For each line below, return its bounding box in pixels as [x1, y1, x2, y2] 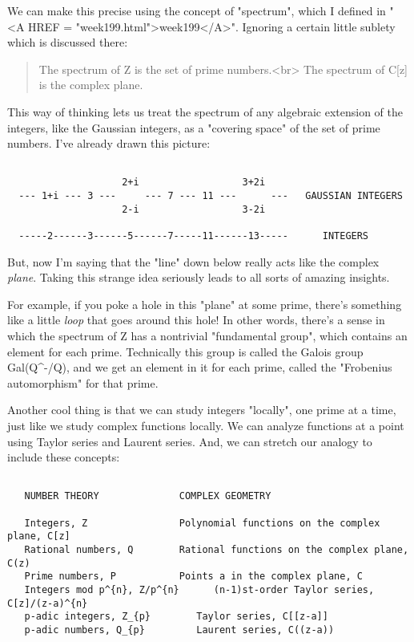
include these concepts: [7, 449, 120, 465]
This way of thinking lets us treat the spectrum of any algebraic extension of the [7, 103, 403, 120]
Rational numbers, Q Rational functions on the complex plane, [24, 544, 409, 556]
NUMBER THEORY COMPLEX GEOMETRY [24, 490, 271, 502]
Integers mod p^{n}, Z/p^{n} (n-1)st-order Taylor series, [24, 584, 375, 596]
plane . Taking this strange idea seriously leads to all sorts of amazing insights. [7, 269, 390, 286]
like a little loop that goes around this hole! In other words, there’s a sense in [7, 311, 385, 328]
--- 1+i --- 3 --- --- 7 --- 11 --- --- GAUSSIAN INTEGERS [18, 190, 403, 202]
